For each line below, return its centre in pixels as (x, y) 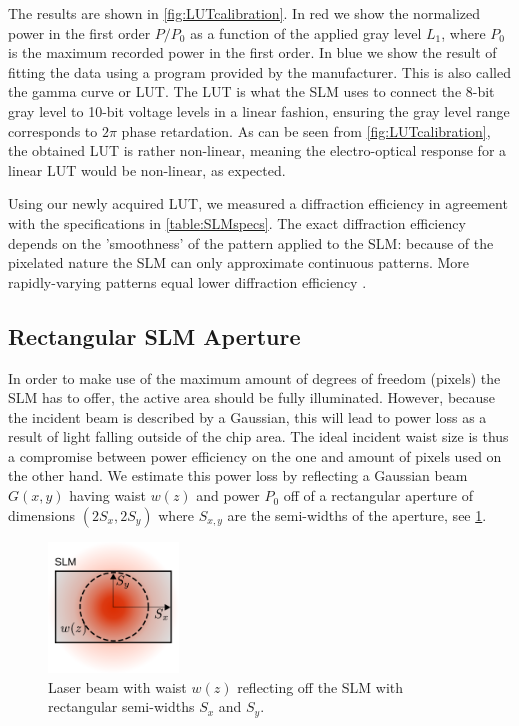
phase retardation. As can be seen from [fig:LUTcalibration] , (306, 130)
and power (228, 495)
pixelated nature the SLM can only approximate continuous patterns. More (238, 262)
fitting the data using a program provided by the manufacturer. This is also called (259, 71)
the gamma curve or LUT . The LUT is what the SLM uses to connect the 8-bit (251, 91)
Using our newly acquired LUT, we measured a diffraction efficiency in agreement (258, 203)
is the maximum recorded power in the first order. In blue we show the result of (252, 52)
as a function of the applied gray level (306, 32)
